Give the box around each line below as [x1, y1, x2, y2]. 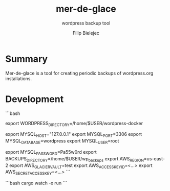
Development [5, 93, 64, 105]
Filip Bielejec [72, 30, 100, 36]
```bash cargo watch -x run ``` [5, 180, 68, 186]
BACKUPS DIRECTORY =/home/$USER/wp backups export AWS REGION [5, 155, 144, 163]
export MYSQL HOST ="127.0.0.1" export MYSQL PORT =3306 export [5, 131, 142, 138]
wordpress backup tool [61, 20, 111, 26]
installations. [5, 75, 32, 82]
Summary [5, 53, 48, 64]
